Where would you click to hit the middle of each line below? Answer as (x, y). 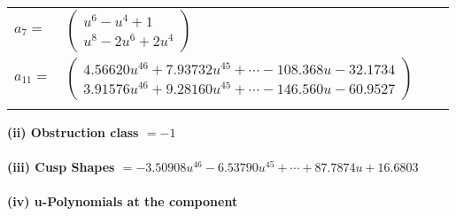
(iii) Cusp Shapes (61, 167)
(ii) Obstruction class (73, 132)
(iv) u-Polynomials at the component (123, 201)
